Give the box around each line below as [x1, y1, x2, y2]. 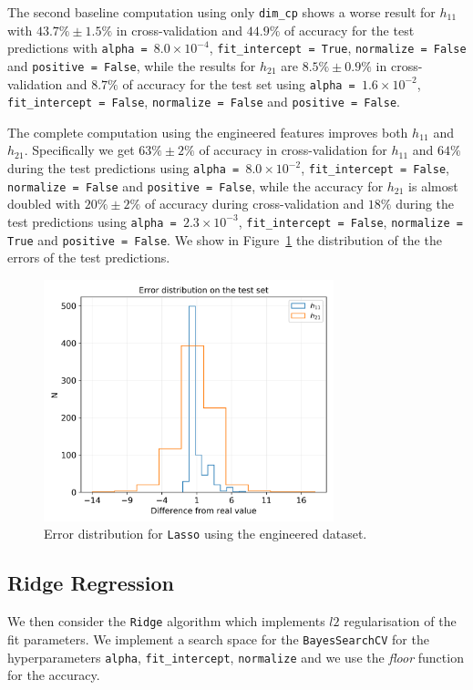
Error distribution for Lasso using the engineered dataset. [44, 524, 367, 543]
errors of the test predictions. [7, 248, 170, 267]
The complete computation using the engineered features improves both [7, 122, 408, 141]
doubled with [7, 194, 81, 213]
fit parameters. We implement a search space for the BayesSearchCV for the [7, 629, 429, 648]
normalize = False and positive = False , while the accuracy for [7, 176, 384, 195]
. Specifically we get [24, 140, 135, 160]
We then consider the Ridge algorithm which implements [7, 612, 325, 631]
